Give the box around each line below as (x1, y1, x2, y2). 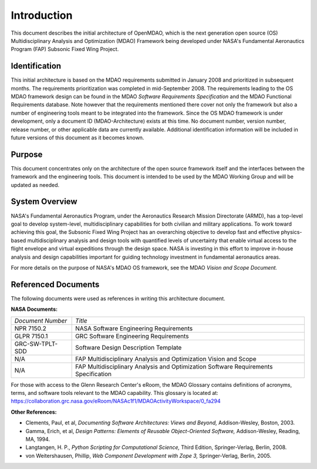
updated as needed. (11, 181, 60, 188)
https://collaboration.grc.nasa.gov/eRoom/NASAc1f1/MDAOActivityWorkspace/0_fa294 (11, 397, 221, 405)
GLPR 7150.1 (14, 332, 48, 340)
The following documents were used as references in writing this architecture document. (11, 294, 225, 302)
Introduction (11, 9, 73, 22)
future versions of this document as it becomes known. (11, 134, 144, 141)
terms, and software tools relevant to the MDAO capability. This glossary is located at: (11, 389, 218, 396)
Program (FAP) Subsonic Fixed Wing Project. (11, 46, 119, 53)
